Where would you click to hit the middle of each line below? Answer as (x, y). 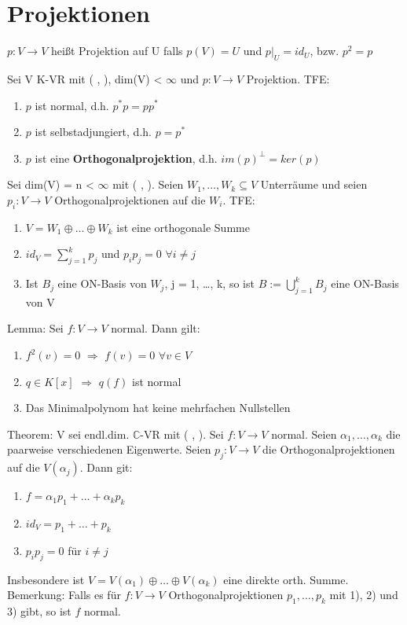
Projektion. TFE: (288, 78)
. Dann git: (106, 467)
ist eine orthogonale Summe (183, 227)
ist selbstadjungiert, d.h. (93, 132)
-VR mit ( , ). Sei (182, 434)
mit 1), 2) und (364, 595)
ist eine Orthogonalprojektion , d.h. (126, 158)
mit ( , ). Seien (148, 184)
